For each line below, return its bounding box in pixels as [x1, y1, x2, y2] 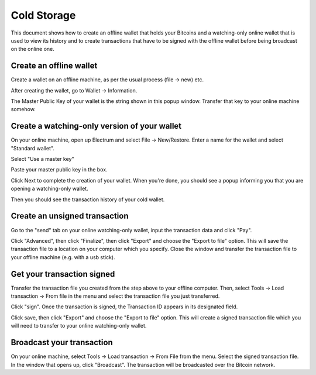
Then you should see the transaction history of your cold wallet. [11, 196, 165, 203]
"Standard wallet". [11, 145, 55, 152]
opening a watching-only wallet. [11, 185, 88, 192]
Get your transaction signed [11, 269, 115, 279]
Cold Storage [11, 9, 76, 22]
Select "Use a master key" [11, 156, 74, 163]
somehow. [11, 106, 36, 113]
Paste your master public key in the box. [11, 166, 108, 173]
